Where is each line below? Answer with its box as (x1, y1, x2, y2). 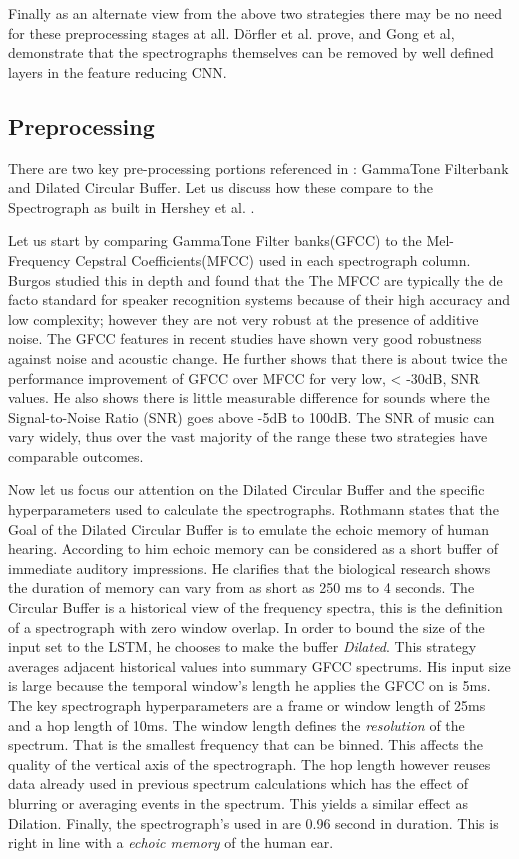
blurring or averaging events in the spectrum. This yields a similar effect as (8, 792, 468, 813)
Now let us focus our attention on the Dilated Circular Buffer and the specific (8, 479, 485, 500)
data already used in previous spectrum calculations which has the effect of (8, 773, 469, 794)
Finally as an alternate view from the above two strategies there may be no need (8, 3, 503, 23)
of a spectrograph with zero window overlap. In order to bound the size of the (8, 616, 485, 637)
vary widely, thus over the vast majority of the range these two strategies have (8, 426, 488, 447)
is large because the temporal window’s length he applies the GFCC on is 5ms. (8, 675, 491, 696)
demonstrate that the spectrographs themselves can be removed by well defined (8, 42, 494, 63)
